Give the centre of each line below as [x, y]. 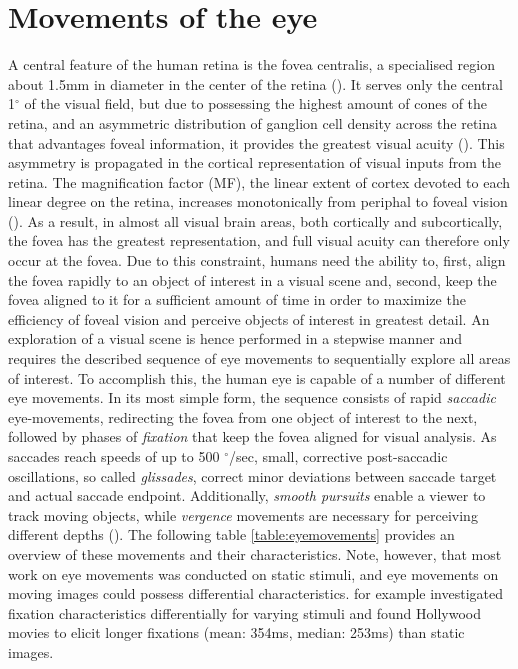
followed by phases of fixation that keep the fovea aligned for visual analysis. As [252, 436]
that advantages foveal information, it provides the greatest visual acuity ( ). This [256, 142]
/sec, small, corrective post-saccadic [338, 456]
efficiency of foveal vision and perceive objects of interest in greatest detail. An [249, 318]
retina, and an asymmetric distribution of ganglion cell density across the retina [253, 122]
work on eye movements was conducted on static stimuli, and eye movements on [253, 573]
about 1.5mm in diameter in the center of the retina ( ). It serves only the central [255, 83]
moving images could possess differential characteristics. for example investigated [256, 593]
